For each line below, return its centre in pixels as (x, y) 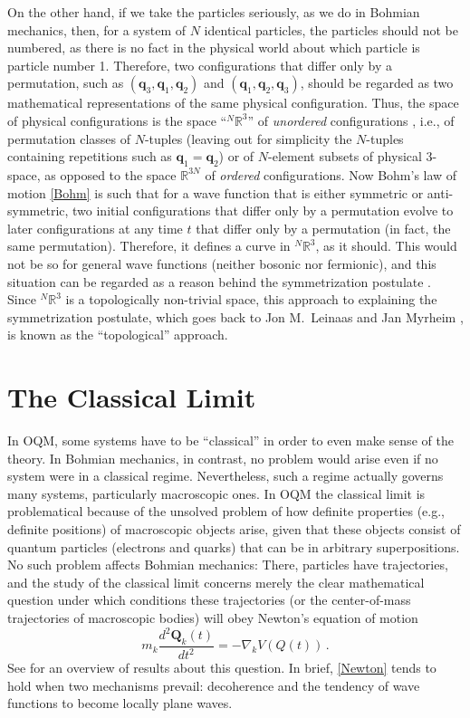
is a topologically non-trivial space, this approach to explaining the (251, 299)
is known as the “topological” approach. (118, 335)
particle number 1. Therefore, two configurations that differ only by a (200, 65)
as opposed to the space (110, 174)
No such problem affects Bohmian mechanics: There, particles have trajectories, (228, 565)
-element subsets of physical (345, 156)
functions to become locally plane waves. (120, 703)
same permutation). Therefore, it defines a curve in (149, 246)
